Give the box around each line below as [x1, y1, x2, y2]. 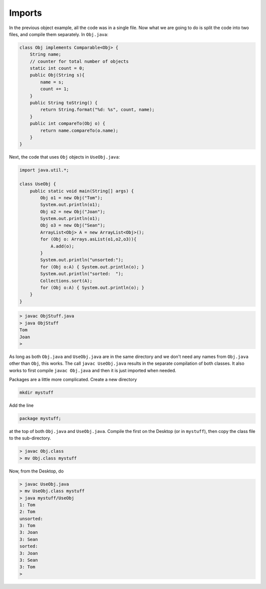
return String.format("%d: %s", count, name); [40, 107, 155, 113]
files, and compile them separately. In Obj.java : [9, 31, 108, 37]
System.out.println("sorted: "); [40, 271, 124, 276]
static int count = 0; [30, 66, 85, 71]
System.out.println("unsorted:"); [40, 257, 124, 263]
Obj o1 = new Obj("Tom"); [40, 195, 103, 200]
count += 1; [40, 86, 69, 92]
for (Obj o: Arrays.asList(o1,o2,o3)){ [40, 236, 136, 242]
